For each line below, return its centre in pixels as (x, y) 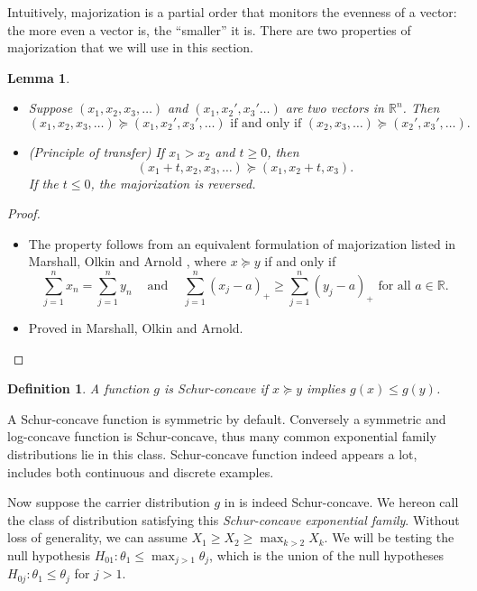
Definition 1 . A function (78, 388)
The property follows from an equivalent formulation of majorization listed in (242, 243)
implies (326, 388)
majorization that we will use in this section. (130, 47)
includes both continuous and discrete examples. (141, 471)
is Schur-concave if (216, 388)
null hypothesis (49, 555)
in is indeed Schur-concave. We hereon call (341, 502)
